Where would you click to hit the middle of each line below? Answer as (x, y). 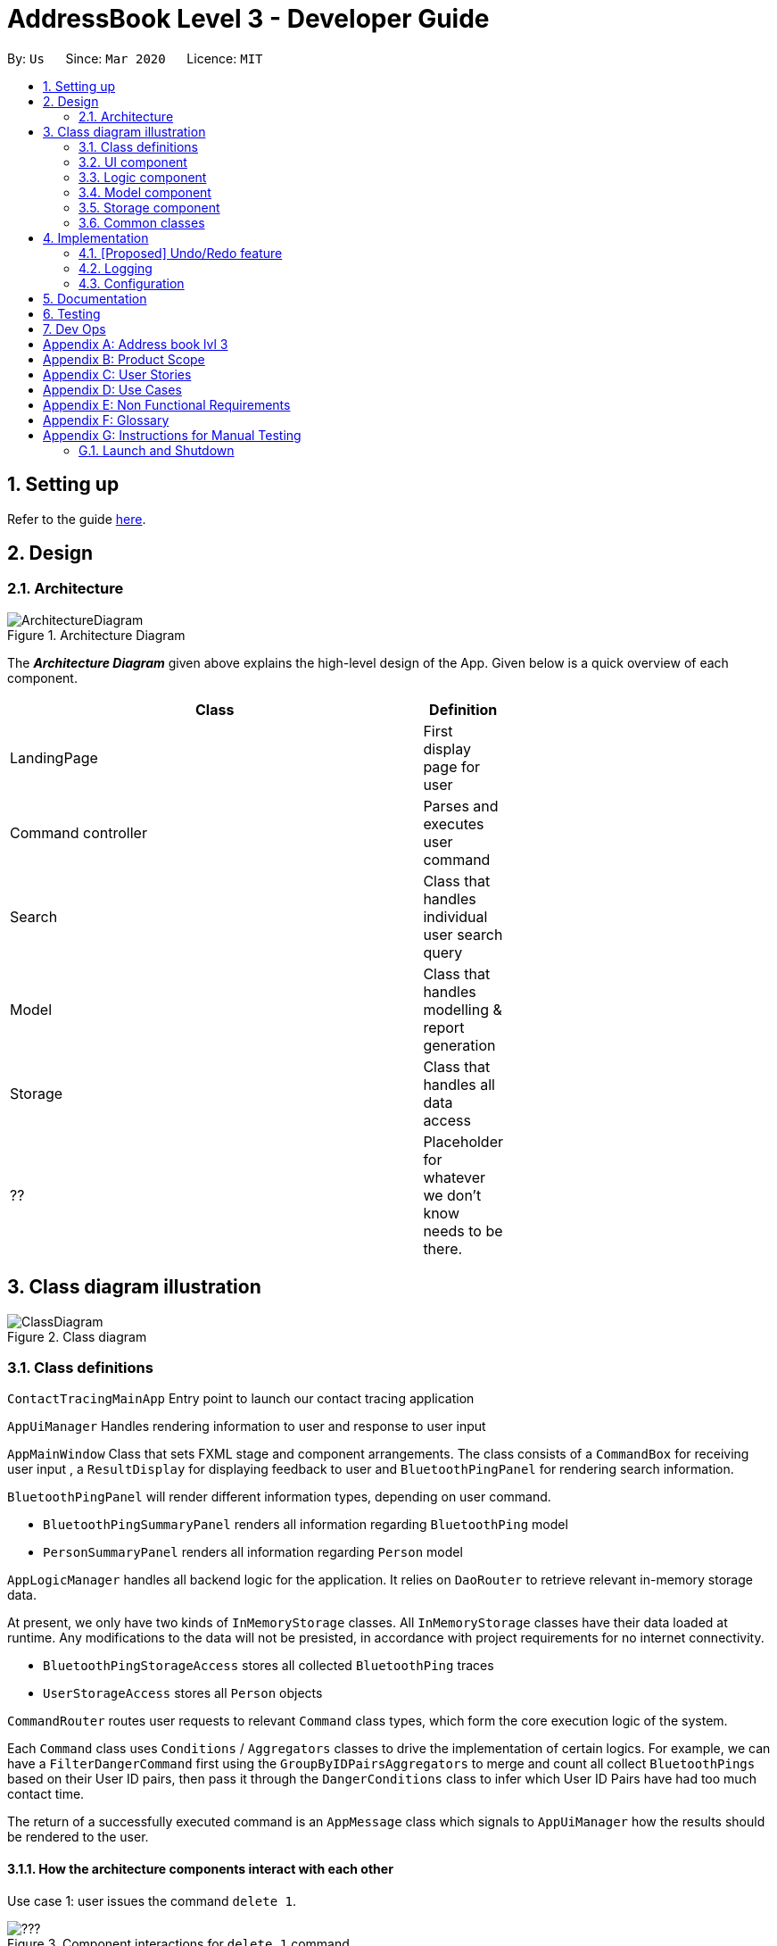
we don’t (452, 1195)
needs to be (463, 1231)
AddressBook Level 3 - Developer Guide (248, 19)
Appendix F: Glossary (106, 420)
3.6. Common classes (142, 222)
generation (459, 1045)
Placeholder (463, 1141)
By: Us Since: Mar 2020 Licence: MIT (135, 58)
